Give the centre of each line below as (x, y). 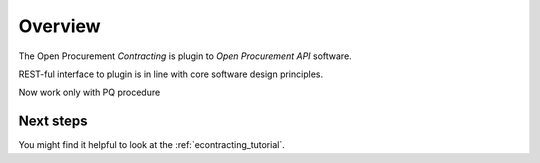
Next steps (53, 121)
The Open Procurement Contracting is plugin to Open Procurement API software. (185, 56)
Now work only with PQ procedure (89, 92)
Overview (59, 26)
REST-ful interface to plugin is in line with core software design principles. (171, 74)
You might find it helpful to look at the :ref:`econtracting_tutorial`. (151, 145)
